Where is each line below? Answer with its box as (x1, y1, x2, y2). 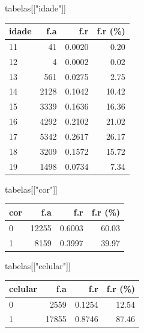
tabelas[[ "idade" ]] (5, 2, 66, 14)
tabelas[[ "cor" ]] (5, 182, 58, 195)
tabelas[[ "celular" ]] (5, 259, 71, 272)
